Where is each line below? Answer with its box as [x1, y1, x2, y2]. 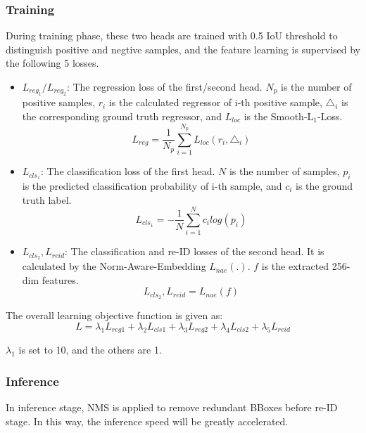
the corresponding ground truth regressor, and [22, 109, 222, 123]
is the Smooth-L [244, 109, 314, 123]
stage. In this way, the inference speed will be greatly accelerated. [6, 413, 289, 428]
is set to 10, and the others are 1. [18, 342, 162, 357]
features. [42, 272, 79, 287]
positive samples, [22, 95, 96, 110]
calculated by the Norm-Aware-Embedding [22, 259, 206, 273]
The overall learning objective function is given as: [6, 308, 223, 323]
